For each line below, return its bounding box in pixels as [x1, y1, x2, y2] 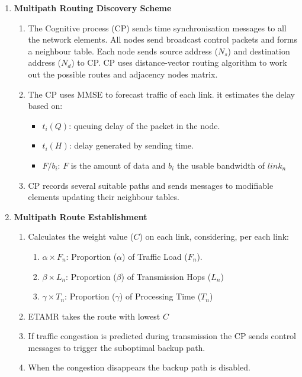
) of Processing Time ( [119, 290, 201, 302]
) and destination [227, 44, 290, 57]
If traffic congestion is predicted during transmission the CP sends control [28, 330, 297, 342]
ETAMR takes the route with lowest [28, 310, 160, 322]
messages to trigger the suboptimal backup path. [28, 341, 205, 353]
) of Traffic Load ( [122, 250, 188, 262]
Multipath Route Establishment [14, 210, 147, 223]
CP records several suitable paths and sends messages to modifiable [28, 179, 274, 191]
